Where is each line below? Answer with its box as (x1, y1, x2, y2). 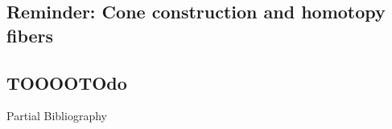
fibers (6, 22, 54, 47)
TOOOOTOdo (6, 70, 127, 95)
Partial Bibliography (6, 107, 107, 124)
